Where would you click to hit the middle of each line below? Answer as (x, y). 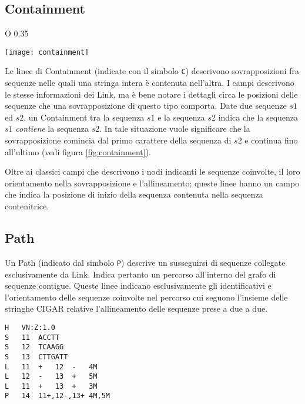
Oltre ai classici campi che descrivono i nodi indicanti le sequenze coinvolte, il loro (152, 171)
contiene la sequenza (52, 128)
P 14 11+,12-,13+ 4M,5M (57, 396)
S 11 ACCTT (32, 337)
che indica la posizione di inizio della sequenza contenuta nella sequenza (134, 194)
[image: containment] (47, 52)
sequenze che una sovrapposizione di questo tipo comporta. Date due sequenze (146, 106)
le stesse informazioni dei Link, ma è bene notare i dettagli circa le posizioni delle (151, 94)
